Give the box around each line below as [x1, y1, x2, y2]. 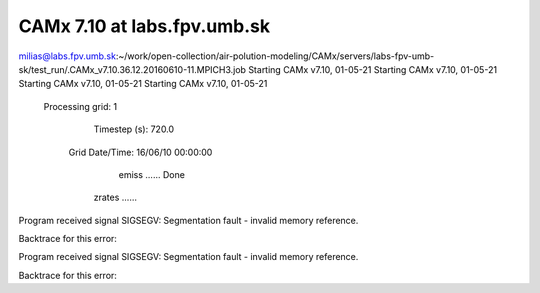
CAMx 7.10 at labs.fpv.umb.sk [18, 15, 270, 37]
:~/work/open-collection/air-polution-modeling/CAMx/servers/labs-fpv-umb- [115, 50, 435, 62]
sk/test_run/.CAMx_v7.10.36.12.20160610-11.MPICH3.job [18, 63, 247, 75]
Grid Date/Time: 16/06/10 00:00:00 [68, 146, 213, 158]
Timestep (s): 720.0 [93, 123, 175, 135]
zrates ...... [93, 191, 137, 204]
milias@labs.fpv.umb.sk [18, 50, 117, 62]
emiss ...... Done [118, 168, 185, 180]
